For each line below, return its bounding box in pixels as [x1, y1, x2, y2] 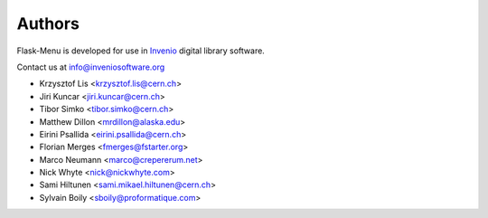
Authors [16, 14, 80, 33]
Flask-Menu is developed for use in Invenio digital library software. [16, 45, 266, 56]
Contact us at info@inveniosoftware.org [16, 62, 165, 72]
